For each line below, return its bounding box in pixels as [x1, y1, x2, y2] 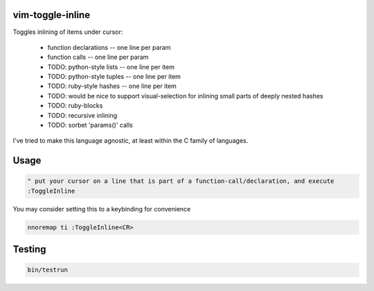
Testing [12, 243, 46, 256]
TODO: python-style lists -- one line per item [47, 62, 175, 71]
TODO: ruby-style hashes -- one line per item [47, 82, 177, 90]
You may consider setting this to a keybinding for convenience [12, 204, 191, 213]
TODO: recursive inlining [47, 111, 118, 119]
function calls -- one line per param [47, 53, 149, 62]
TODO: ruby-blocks [47, 101, 103, 110]
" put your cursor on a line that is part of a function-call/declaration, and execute [27, 177, 335, 185]
